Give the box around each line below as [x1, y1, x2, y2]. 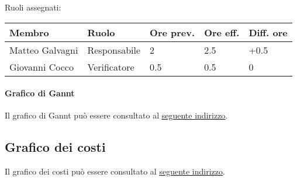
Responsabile [87, 43, 141, 57]
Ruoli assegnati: [5, 1, 61, 13]
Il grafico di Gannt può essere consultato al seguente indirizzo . [5, 109, 228, 121]
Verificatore [87, 60, 134, 74]
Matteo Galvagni [9, 43, 78, 57]
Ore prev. [150, 25, 195, 39]
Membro [9, 25, 49, 39]
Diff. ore [248, 25, 288, 39]
